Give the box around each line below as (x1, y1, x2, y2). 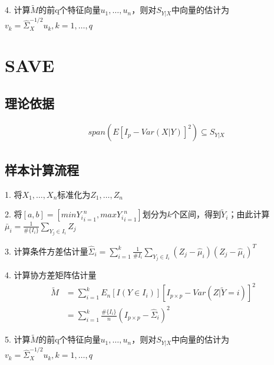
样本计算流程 (5, 160, 79, 178)
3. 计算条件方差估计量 (5, 245, 88, 257)
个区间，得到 (171, 208, 222, 220)
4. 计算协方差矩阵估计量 (5, 269, 97, 281)
